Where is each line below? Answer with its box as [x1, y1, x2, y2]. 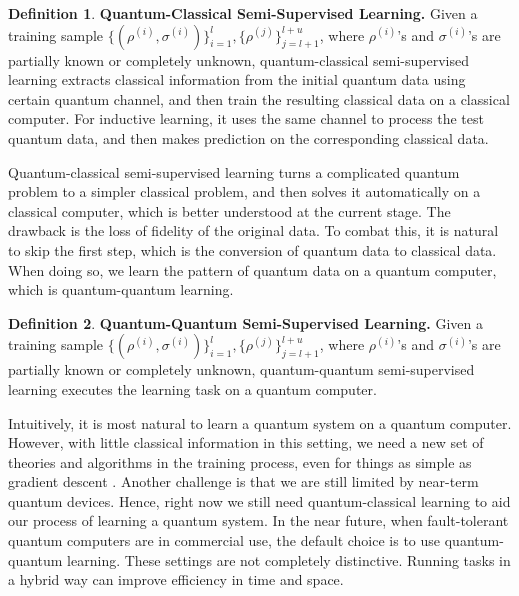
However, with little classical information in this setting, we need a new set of [8, 432, 484, 453]
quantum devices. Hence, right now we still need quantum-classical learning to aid [8, 490, 511, 511]
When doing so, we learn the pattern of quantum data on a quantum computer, [8, 259, 497, 280]
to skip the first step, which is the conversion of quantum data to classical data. [8, 239, 497, 260]
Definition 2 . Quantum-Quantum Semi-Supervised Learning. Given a [8, 312, 483, 333]
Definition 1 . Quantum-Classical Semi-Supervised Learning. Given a [8, 3, 478, 23]
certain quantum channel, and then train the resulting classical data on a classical [8, 88, 510, 109]
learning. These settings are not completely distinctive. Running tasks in [67, 549, 511, 570]
